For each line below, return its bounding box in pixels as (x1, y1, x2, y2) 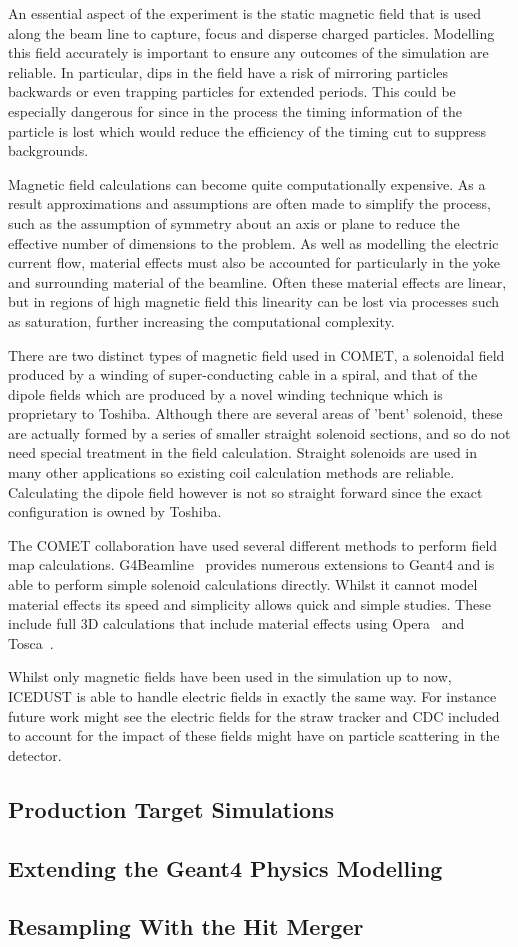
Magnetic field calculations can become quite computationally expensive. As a (8, 173, 486, 194)
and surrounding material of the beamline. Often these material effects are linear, (8, 271, 507, 292)
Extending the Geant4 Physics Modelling (8, 852, 443, 883)
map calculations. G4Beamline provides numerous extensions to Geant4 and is (8, 554, 495, 575)
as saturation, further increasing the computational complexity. (8, 310, 395, 331)
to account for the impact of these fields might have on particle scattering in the (8, 725, 500, 746)
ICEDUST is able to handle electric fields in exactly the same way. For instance (8, 686, 497, 706)
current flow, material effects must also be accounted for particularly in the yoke (8, 252, 500, 273)
